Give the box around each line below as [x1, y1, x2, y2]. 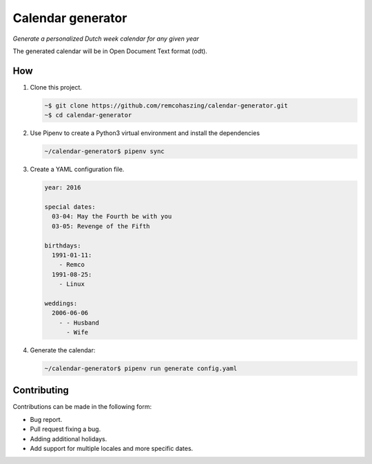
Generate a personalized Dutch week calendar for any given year [12, 34, 199, 43]
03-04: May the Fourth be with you [52, 212, 172, 221]
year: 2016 [44, 183, 81, 192]
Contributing [12, 385, 69, 396]
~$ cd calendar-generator [44, 111, 132, 119]
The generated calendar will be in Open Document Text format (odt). [12, 47, 208, 55]
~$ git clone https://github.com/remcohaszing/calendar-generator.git [44, 101, 289, 110]
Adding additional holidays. [30, 434, 107, 443]
